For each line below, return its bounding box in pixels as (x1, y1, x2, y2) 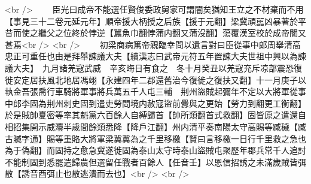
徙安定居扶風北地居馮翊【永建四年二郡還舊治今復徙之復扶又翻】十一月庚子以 (5, 73, 306, 86)
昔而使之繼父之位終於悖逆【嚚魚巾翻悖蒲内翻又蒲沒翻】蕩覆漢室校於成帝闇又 (5, 26, 306, 39)
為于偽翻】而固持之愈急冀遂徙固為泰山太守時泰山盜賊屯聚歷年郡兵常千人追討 (5, 144, 306, 156)
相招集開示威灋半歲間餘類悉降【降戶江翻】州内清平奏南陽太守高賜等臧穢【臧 (5, 120, 306, 132)
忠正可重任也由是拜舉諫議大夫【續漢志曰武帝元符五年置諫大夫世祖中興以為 (5, 50, 298, 62)
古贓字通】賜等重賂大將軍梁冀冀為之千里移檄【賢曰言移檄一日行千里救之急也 (5, 132, 306, 144)
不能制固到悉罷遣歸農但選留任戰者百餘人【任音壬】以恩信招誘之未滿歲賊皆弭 (5, 155, 306, 168)
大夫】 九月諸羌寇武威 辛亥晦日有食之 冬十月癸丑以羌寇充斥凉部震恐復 (13, 61, 302, 74)
